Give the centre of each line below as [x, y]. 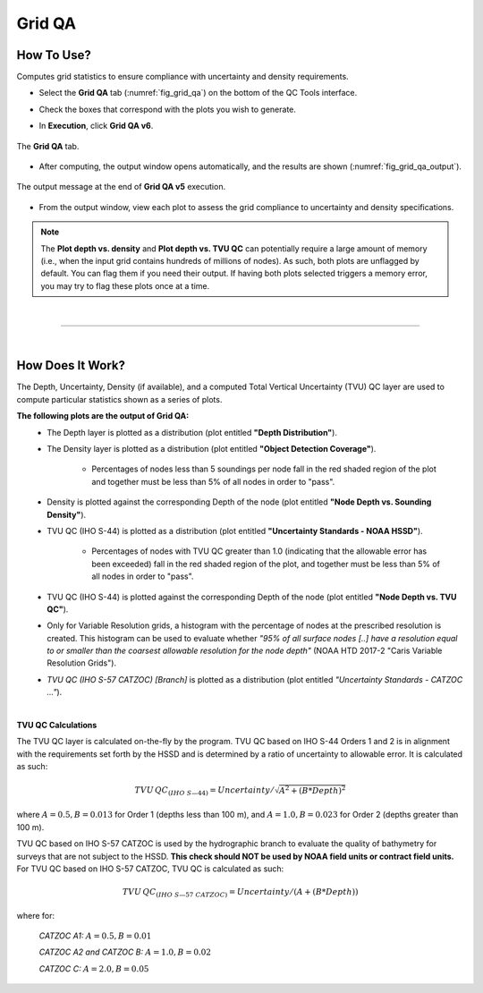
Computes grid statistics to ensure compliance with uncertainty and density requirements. [182, 77]
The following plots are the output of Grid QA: [103, 416]
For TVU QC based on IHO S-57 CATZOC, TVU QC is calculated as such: [150, 869]
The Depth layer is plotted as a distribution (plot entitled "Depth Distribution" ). [192, 432]
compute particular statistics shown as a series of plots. [119, 399]
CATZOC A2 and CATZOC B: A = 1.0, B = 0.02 [125, 952]
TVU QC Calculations [57, 726]
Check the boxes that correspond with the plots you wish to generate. [168, 109]
